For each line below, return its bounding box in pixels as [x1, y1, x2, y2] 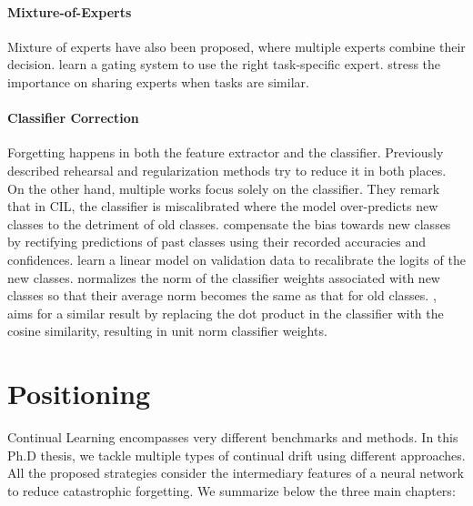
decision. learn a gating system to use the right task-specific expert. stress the [7, 55, 441, 74]
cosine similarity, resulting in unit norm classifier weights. [7, 321, 327, 340]
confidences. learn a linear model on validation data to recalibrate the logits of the [7, 249, 466, 268]
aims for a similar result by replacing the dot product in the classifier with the [7, 303, 444, 322]
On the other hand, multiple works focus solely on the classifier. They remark [7, 178, 440, 197]
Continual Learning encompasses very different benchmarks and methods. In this [7, 428, 458, 447]
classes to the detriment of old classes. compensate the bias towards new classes [7, 214, 451, 233]
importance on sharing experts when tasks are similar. [7, 72, 309, 91]
